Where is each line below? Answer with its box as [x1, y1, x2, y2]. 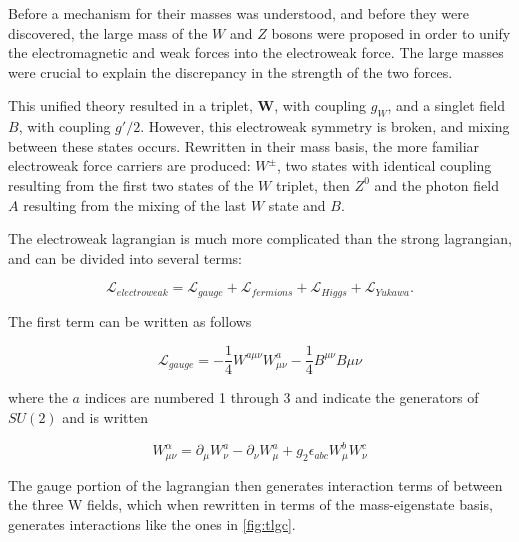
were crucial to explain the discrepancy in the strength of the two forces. [8, 61, 453, 82]
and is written [62, 407, 148, 428]
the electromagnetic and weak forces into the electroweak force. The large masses [8, 42, 504, 63]
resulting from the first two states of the [8, 174, 254, 195]
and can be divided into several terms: [8, 247, 242, 268]
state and [268, 194, 326, 215]
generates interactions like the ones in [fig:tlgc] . [8, 513, 296, 534]
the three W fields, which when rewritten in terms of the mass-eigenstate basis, [8, 494, 493, 515]
